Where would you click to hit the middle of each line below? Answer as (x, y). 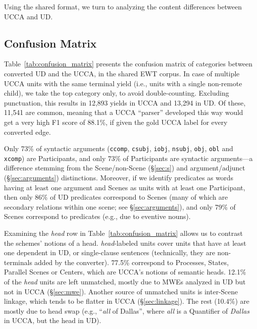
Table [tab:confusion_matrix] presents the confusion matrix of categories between (128, 64)
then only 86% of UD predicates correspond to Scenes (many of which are (116, 197)
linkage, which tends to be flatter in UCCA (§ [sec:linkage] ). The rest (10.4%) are (127, 301)
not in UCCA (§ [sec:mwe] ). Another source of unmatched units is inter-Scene (121, 291)
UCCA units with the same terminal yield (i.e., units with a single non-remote (123, 83)
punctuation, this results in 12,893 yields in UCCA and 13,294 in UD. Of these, (125, 102)
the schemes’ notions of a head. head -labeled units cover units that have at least (125, 243)
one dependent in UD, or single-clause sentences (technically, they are (110, 252)
